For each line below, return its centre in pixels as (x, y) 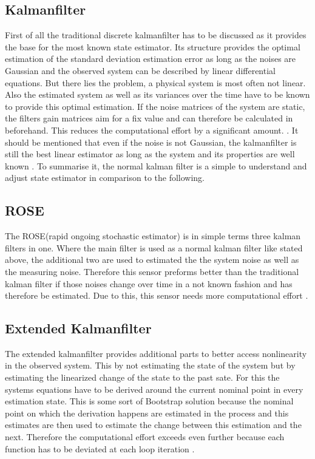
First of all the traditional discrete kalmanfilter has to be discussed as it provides (156, 35)
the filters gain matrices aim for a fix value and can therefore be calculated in (149, 118)
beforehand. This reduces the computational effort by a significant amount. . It (152, 130)
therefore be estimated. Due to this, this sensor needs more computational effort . (157, 295)
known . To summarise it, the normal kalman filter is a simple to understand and (156, 165)
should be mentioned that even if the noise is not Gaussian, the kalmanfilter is (151, 142)
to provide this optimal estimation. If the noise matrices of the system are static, (155, 106)
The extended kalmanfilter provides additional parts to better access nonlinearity (156, 353)
